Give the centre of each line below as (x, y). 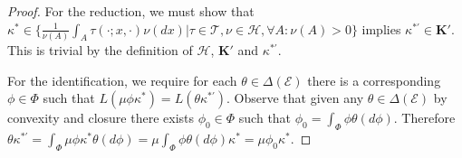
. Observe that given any (295, 98)
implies (381, 28)
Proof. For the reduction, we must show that (131, 11)
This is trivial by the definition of (100, 49)
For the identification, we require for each (122, 80)
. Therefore (424, 118)
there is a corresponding (374, 80)
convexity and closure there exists (101, 118)
